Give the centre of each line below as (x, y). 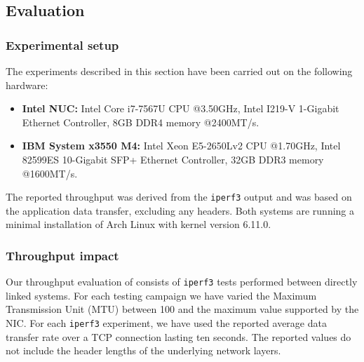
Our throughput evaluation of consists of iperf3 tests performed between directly (182, 282)
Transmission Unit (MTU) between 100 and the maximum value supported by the (182, 309)
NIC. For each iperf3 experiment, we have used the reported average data (166, 323)
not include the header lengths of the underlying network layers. (143, 350)
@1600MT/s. (50, 173)
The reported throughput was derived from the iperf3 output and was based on (179, 197)
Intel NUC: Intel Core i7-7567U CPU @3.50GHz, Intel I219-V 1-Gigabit (181, 108)
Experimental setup (62, 45)
